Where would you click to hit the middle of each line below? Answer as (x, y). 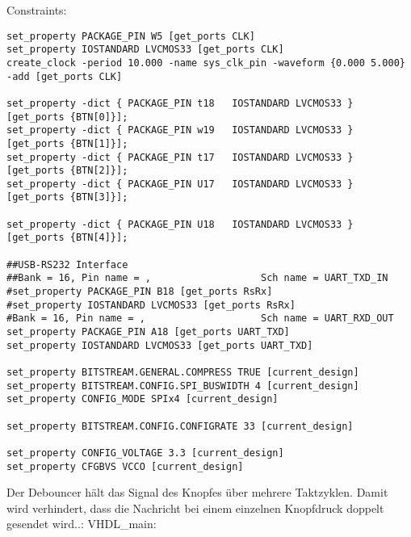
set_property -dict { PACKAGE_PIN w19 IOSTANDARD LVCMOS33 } (180, 130)
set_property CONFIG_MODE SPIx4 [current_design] (143, 399)
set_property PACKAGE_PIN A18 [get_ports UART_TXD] (148, 332)
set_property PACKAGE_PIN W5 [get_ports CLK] (131, 36)
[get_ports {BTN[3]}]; (67, 197)
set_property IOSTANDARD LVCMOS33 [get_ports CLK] (145, 50)
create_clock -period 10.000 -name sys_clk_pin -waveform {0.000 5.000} (206, 63)
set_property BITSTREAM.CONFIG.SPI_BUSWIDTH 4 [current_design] (183, 386)
